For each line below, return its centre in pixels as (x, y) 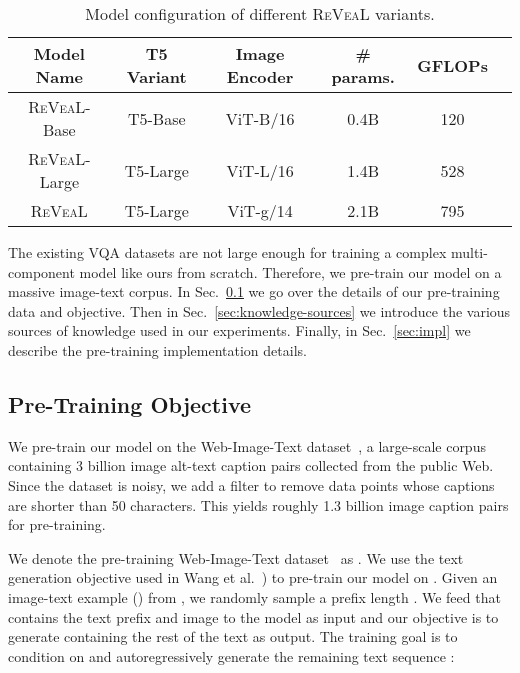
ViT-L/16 (260, 170)
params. (363, 76)
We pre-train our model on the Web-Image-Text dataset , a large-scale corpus (247, 445)
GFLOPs (452, 65)
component (41, 271)
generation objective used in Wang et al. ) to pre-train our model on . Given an (253, 577)
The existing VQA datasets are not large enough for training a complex (227, 252)
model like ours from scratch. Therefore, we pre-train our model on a (290, 271)
